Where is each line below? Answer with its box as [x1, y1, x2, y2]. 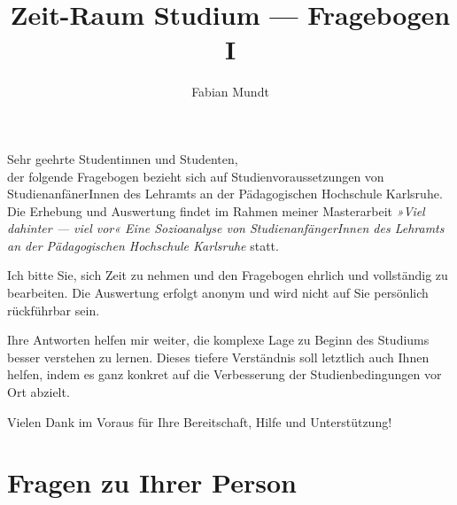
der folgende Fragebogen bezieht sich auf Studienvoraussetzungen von [7, 167, 384, 185]
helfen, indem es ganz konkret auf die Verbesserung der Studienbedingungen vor [7, 365, 442, 384]
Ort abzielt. [7, 383, 70, 401]
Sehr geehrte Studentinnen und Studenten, [7, 149, 238, 167]
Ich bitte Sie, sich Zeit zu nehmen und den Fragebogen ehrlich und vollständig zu [7, 266, 448, 284]
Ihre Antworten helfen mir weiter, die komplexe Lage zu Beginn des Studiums [7, 330, 430, 349]
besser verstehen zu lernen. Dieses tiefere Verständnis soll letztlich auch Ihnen [7, 347, 430, 366]
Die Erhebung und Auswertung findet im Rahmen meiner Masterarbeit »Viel [7, 201, 425, 220]
